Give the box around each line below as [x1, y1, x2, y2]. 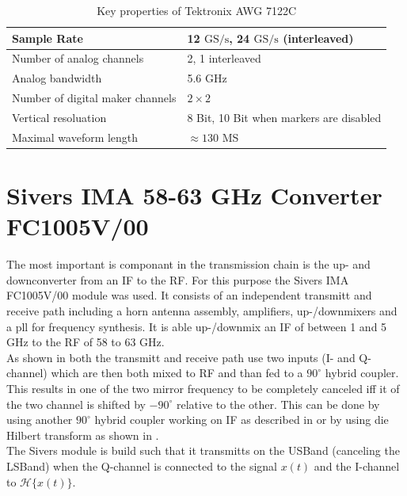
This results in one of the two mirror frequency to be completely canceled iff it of [6, 380, 400, 396]
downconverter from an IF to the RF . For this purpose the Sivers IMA [6, 271, 349, 288]
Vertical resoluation [12, 109, 107, 125]
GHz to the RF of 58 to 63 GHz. [6, 334, 165, 350]
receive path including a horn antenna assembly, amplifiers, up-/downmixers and [6, 303, 397, 319]
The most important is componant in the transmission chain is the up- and [6, 256, 371, 273]
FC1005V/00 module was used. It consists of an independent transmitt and [6, 287, 372, 303]
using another [6, 411, 73, 428]
